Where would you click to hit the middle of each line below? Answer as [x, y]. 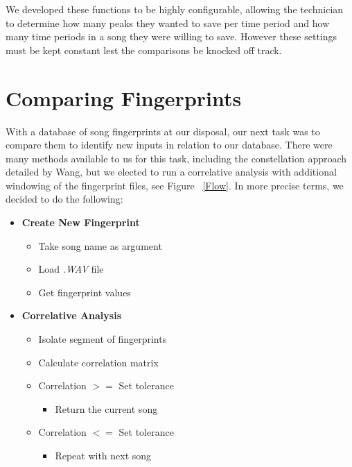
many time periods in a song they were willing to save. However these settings [171, 36]
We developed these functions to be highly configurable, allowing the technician [175, 9]
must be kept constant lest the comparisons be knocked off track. [144, 50]
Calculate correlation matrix [98, 362]
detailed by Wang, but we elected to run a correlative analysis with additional [171, 172]
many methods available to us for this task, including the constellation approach [176, 158]
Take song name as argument [100, 245]
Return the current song [106, 408]
